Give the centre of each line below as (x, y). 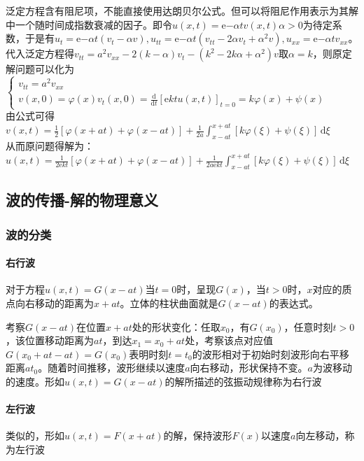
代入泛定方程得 (40, 54)
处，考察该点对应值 (229, 340)
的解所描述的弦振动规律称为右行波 (243, 381)
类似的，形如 (35, 435)
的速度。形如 (35, 381)
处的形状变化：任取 (176, 326)
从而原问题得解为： (50, 146)
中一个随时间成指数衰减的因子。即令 (89, 24)
